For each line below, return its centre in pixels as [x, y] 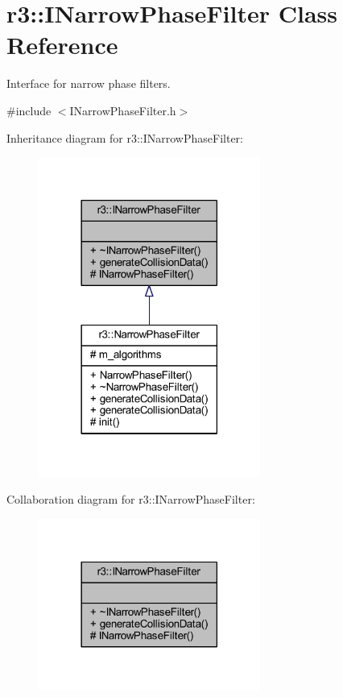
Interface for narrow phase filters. [89, 83]
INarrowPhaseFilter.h [123, 110]
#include [29, 110]
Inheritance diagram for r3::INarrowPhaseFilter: [125, 137]
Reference [62, 45]
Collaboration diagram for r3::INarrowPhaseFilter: [131, 499]
